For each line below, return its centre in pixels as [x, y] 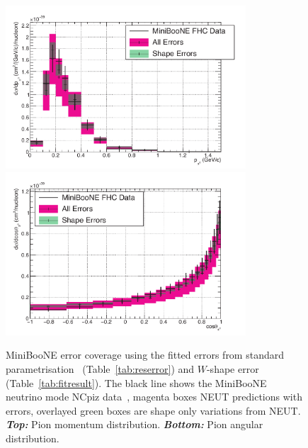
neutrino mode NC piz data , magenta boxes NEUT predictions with [154, 397]
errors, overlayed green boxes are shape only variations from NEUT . [153, 410]
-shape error [233, 369]
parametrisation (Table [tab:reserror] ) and [100, 369]
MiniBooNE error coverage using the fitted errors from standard [145, 355]
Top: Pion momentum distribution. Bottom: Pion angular [135, 424]
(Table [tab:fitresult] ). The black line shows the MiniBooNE [136, 382]
